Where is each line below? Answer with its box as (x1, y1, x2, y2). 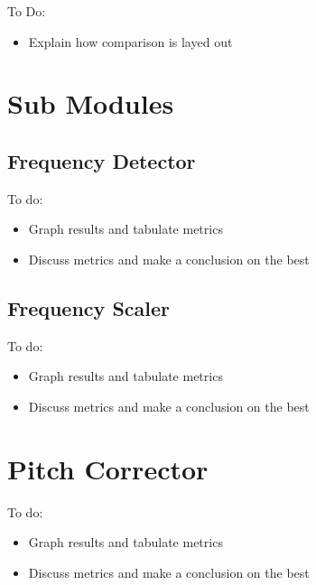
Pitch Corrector (7, 450, 209, 487)
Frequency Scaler (7, 293, 170, 321)
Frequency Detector (7, 146, 196, 174)
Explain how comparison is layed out (28, 32, 233, 51)
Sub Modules (7, 85, 174, 122)
